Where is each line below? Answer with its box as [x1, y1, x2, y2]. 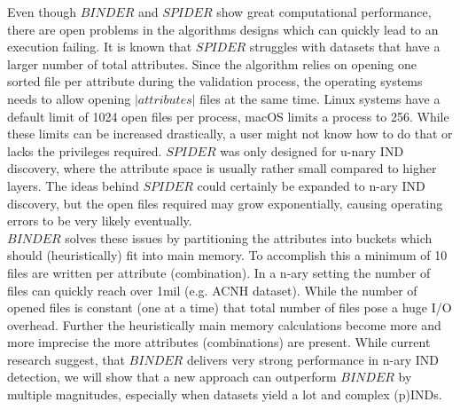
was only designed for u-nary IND [220, 141, 404, 160]
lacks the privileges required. [7, 141, 162, 160]
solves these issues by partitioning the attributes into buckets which [65, 228, 433, 247]
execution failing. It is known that [7, 37, 192, 56]
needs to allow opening [7, 89, 131, 107]
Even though [7, 3, 76, 20]
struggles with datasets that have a [249, 37, 441, 56]
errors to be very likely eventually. [7, 211, 192, 230]
